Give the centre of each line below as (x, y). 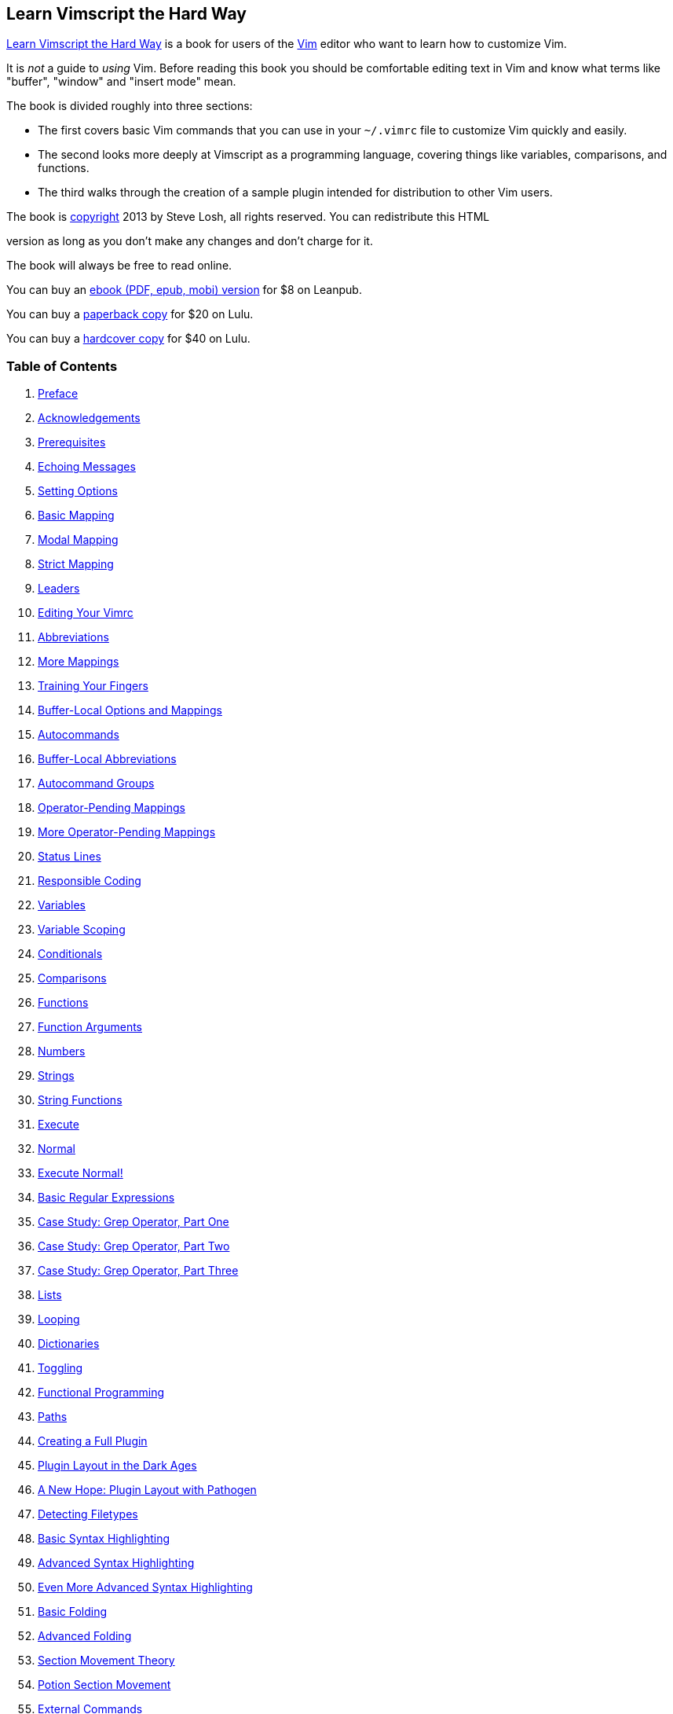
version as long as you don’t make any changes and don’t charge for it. (190, 241)
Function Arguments (90, 1027)
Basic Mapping (76, 516)
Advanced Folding (85, 1636)
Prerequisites (72, 442)
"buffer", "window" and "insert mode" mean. (121, 82)
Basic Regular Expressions (106, 1198)
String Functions (80, 1100)
